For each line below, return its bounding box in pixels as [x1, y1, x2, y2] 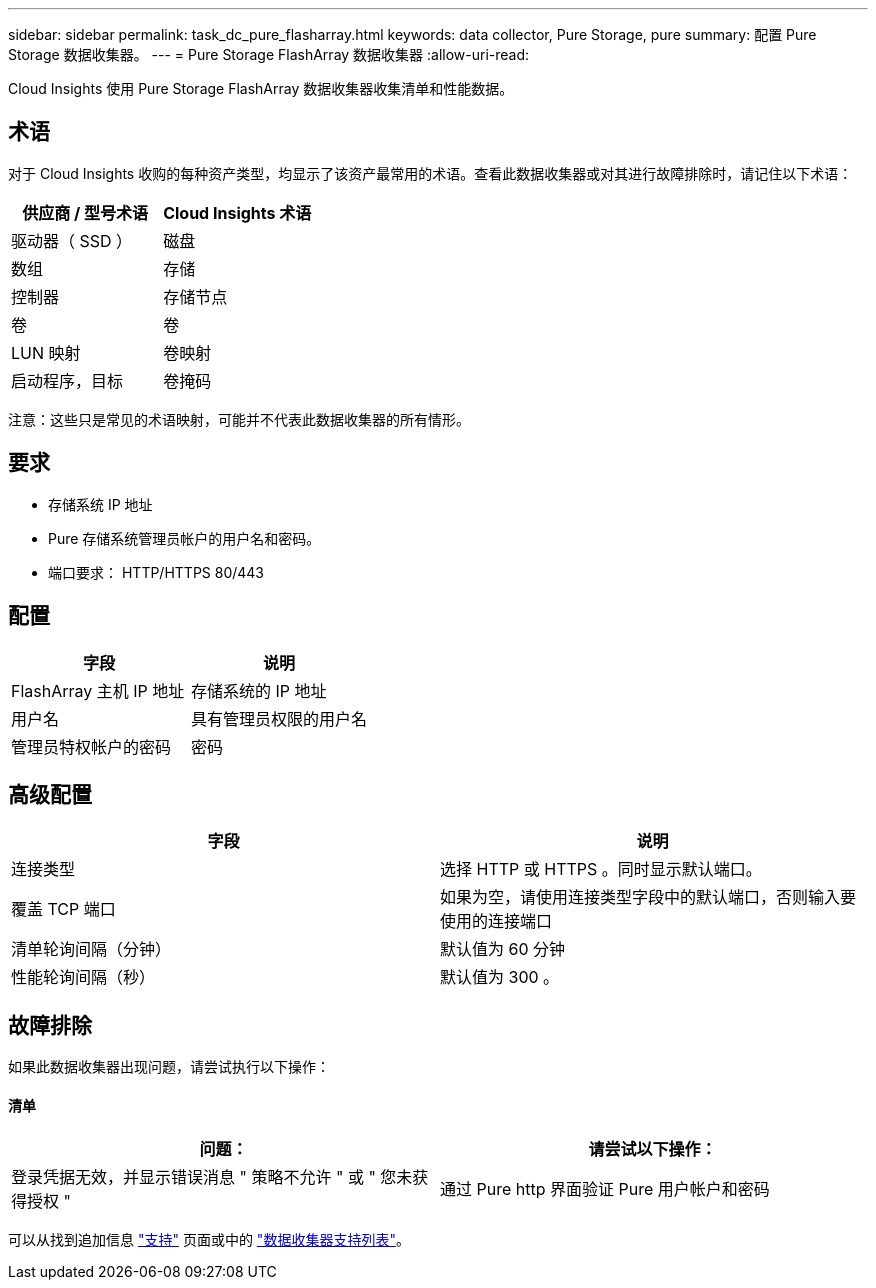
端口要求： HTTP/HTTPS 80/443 [48, 563, 265, 581]
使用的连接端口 [440, 911, 553, 932]
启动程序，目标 [11, 370, 124, 391]
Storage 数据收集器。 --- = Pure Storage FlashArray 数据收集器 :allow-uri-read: [8, 46, 530, 63]
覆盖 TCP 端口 [11, 899, 116, 920]
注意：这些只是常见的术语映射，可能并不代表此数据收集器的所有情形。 [8, 410, 470, 428]
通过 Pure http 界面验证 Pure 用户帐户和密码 [440, 1179, 770, 1200]
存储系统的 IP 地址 [191, 680, 327, 701]
